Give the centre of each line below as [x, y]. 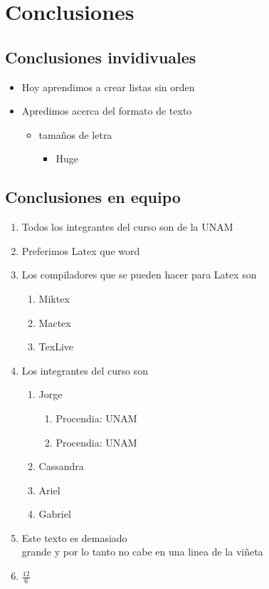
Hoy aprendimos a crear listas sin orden [108, 87]
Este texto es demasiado [74, 537]
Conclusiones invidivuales [101, 57]
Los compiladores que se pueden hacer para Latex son [139, 275]
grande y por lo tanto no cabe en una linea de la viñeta [142, 552]
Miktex [54, 298]
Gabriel [55, 514]
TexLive [56, 346]
